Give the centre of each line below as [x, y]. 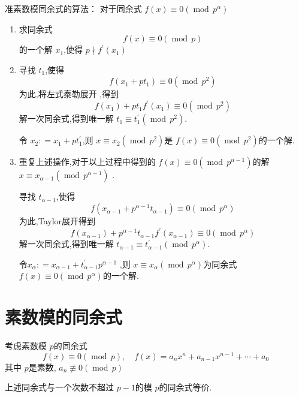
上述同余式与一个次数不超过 [59, 387]
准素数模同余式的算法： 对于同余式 [73, 8]
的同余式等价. [185, 387]
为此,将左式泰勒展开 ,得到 [69, 94]
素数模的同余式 [64, 317]
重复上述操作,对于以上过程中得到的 [87, 162]
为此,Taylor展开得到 [57, 221]
